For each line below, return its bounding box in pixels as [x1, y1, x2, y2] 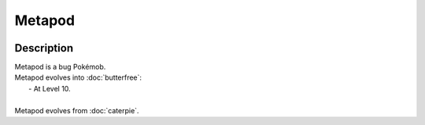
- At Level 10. [28, 84, 71, 93]
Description [14, 41, 74, 55]
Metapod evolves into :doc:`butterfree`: [14, 73, 142, 82]
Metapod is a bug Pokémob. [14, 62, 106, 72]
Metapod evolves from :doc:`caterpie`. [14, 105, 139, 115]
